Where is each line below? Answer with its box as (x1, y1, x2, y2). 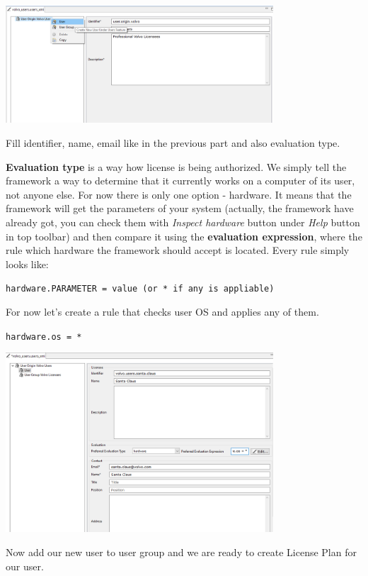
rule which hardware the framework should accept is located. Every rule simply (6, 243, 350, 257)
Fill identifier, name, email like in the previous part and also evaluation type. (6, 135, 340, 150)
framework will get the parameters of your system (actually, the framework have (6, 201, 354, 216)
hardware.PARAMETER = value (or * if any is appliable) (6, 284, 275, 294)
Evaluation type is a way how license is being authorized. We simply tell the (6, 159, 347, 174)
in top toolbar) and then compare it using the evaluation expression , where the (6, 228, 362, 243)
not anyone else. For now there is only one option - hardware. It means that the (6, 187, 352, 201)
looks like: (6, 256, 49, 271)
